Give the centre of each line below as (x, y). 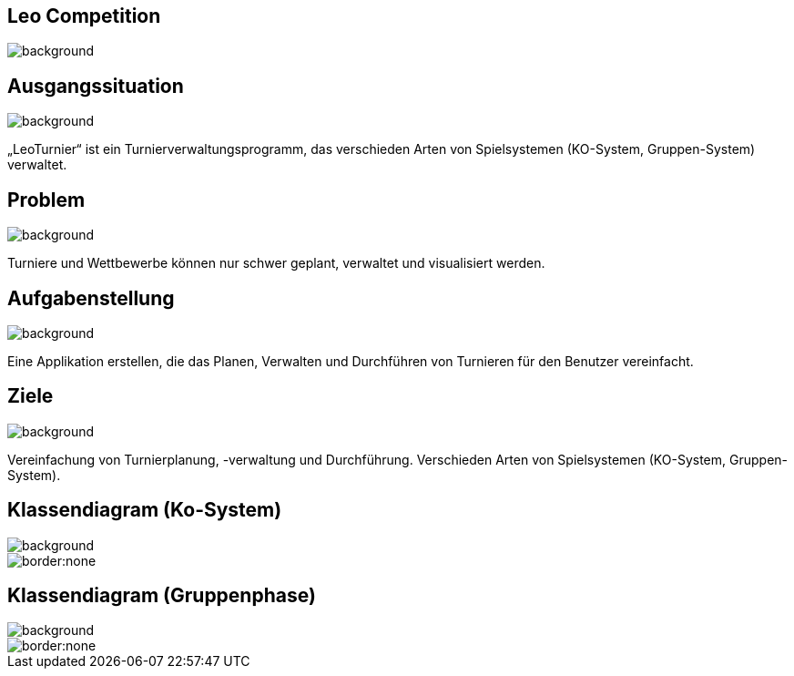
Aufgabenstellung (91, 298)
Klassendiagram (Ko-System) (145, 510)
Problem (46, 200)
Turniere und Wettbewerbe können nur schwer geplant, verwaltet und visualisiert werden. (276, 263)
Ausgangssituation (96, 86)
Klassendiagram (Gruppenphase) (162, 596)
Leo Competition (84, 16)
